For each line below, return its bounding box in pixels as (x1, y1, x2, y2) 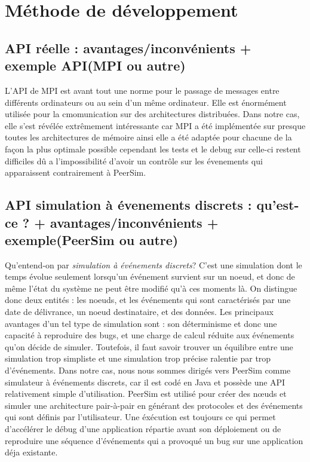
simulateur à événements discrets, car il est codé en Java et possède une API (5, 375, 286, 388)
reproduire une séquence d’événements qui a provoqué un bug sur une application (5, 434, 303, 446)
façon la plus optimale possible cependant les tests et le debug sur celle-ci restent (5, 142, 301, 155)
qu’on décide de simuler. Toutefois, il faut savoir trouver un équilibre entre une (5, 340, 293, 353)
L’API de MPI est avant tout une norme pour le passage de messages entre (5, 84, 280, 96)
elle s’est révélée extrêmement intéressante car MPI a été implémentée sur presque (5, 119, 306, 131)
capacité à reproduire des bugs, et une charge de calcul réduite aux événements (5, 329, 294, 341)
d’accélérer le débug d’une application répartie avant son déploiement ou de (5, 423, 281, 435)
